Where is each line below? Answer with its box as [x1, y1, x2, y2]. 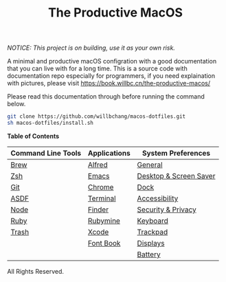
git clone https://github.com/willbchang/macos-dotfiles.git [7, 113, 186, 120]
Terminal [88, 193, 116, 203]
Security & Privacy [137, 205, 197, 214]
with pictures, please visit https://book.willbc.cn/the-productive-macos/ [7, 79, 211, 88]
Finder [88, 205, 109, 214]
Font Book [88, 238, 121, 248]
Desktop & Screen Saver [137, 171, 216, 181]
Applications [88, 148, 131, 158]
